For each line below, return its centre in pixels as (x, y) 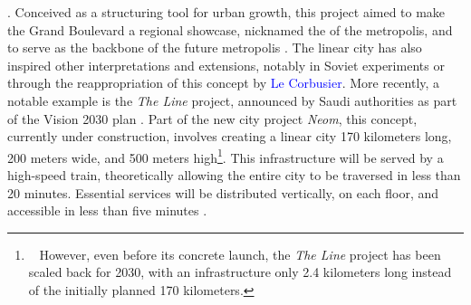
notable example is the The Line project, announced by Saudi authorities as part (232, 100)
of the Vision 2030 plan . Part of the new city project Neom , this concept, (212, 118)
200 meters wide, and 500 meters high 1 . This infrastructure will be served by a (226, 156)
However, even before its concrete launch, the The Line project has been (240, 254)
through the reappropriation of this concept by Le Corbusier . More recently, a (224, 83)
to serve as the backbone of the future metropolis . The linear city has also (215, 48)
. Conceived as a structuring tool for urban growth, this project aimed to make (226, 12)
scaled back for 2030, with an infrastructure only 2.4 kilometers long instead (240, 272)
